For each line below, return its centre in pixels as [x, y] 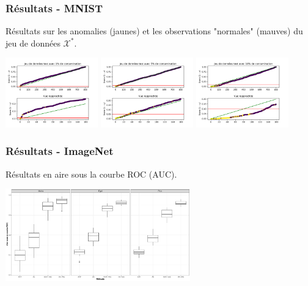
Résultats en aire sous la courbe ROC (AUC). [91, 174]
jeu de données [33, 43]
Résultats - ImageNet [60, 151]
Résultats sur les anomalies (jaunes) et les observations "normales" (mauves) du [154, 31]
